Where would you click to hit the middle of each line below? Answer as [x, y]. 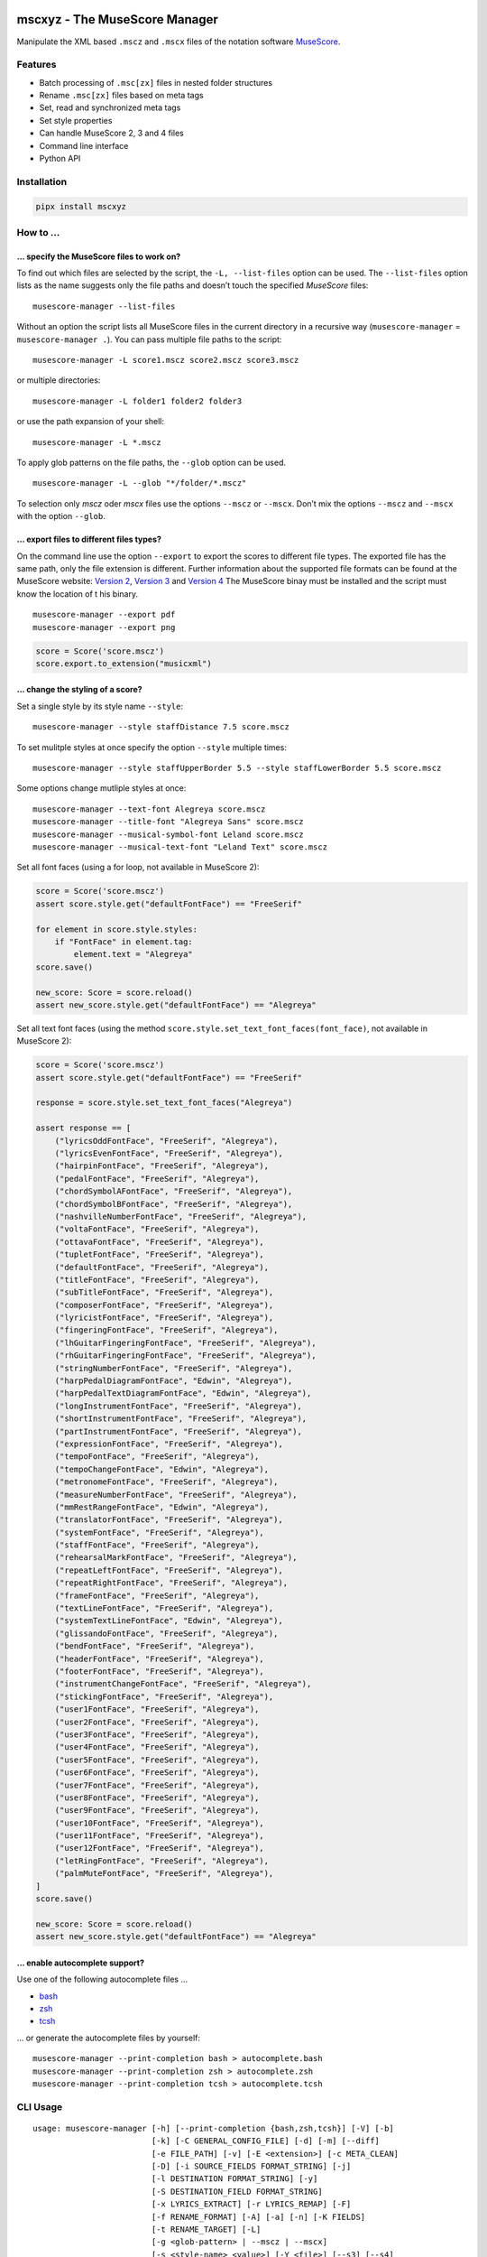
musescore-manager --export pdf [104, 615]
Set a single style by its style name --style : [100, 706]
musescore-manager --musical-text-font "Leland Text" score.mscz [180, 847]
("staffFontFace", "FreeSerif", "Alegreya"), [157, 1545]
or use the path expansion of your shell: [91, 422]
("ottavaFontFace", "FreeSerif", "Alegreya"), [160, 1242]
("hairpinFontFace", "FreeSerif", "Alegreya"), [162, 1166]
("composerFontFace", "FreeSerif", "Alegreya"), [164, 1305]
